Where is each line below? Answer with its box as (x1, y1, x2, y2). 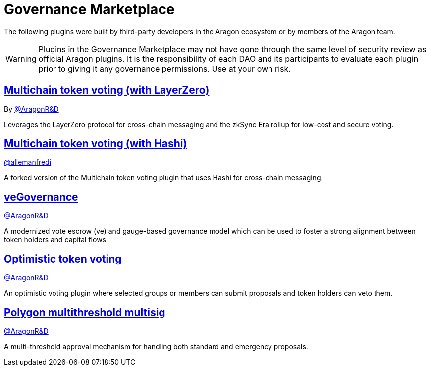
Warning (5, 53, 37, 64)
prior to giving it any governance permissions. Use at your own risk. (38, 63, 291, 74)
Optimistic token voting (4, 252, 122, 265)
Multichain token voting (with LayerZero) (4, 84, 210, 97)
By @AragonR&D (4, 105, 59, 113)
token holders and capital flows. (4, 235, 108, 244)
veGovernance (4, 190, 78, 203)
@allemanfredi (4, 158, 52, 167)
